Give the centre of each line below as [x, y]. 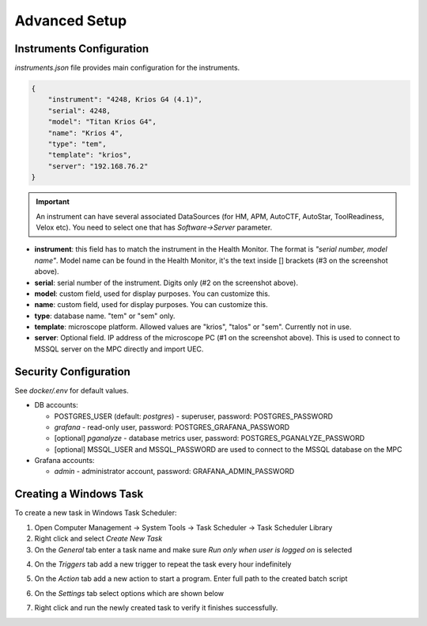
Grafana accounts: [64, 461]
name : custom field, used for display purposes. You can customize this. [151, 305]
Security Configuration [72, 372]
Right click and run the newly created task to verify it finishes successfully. [156, 608]
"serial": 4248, [79, 110]
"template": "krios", [90, 155]
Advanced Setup [71, 21]
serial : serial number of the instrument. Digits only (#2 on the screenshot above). [166, 283]
